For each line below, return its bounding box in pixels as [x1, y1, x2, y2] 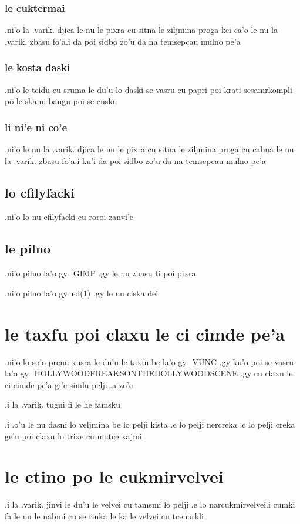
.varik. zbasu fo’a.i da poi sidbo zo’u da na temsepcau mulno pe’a [5, 35, 241, 47]
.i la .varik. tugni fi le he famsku [5, 398, 120, 410]
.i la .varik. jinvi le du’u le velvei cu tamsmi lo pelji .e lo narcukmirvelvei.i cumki [5, 498, 295, 510]
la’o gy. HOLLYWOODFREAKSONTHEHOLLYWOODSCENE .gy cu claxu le [5, 367, 293, 379]
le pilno [5, 239, 51, 258]
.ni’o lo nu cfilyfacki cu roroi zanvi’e [5, 211, 134, 223]
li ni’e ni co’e [5, 119, 68, 134]
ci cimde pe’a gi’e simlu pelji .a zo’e [5, 378, 133, 391]
